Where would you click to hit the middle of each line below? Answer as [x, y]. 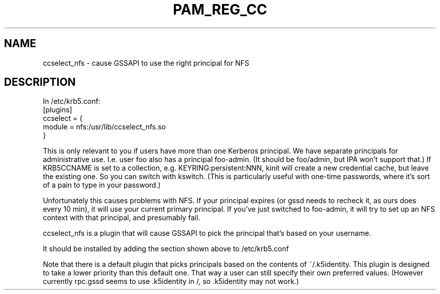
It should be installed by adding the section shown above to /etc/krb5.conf [166, 249]
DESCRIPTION [40, 82]
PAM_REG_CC [220, 10]
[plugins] [58, 110]
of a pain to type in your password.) [102, 185]
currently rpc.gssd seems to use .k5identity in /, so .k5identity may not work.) [171, 281]
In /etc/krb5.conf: [72, 101]
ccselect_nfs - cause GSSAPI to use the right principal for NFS [146, 63]
